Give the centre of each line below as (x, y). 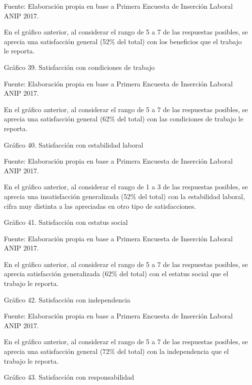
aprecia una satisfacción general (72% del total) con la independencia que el (117, 351)
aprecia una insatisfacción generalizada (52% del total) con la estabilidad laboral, (125, 196)
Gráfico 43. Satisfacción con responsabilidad (69, 377)
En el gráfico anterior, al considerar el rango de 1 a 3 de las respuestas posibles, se (126, 187)
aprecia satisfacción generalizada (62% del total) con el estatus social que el (116, 274)
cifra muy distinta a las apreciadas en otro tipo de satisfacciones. (100, 206)
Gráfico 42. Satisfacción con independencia (67, 299)
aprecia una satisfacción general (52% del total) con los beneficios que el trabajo (123, 41)
